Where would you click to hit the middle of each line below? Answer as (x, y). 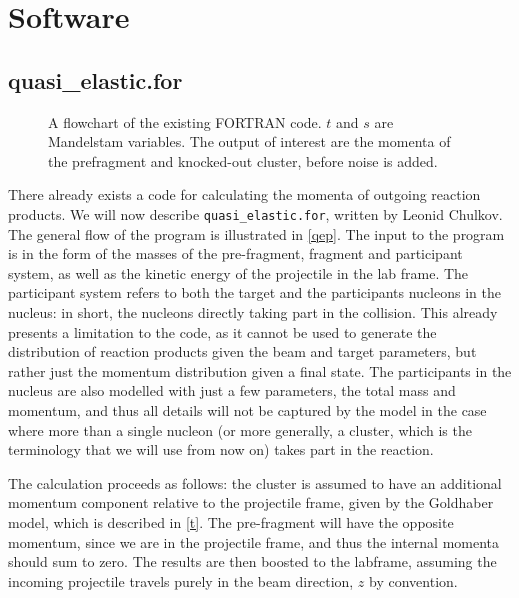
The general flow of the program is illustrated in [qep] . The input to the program (256, 233)
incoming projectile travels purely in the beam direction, (181, 580)
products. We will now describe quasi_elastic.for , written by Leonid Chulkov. (255, 213)
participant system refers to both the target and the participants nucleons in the (254, 292)
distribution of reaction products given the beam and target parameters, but (242, 351)
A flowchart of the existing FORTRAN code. (185, 121)
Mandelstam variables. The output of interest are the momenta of (249, 141)
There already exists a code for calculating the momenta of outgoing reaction (244, 194)
